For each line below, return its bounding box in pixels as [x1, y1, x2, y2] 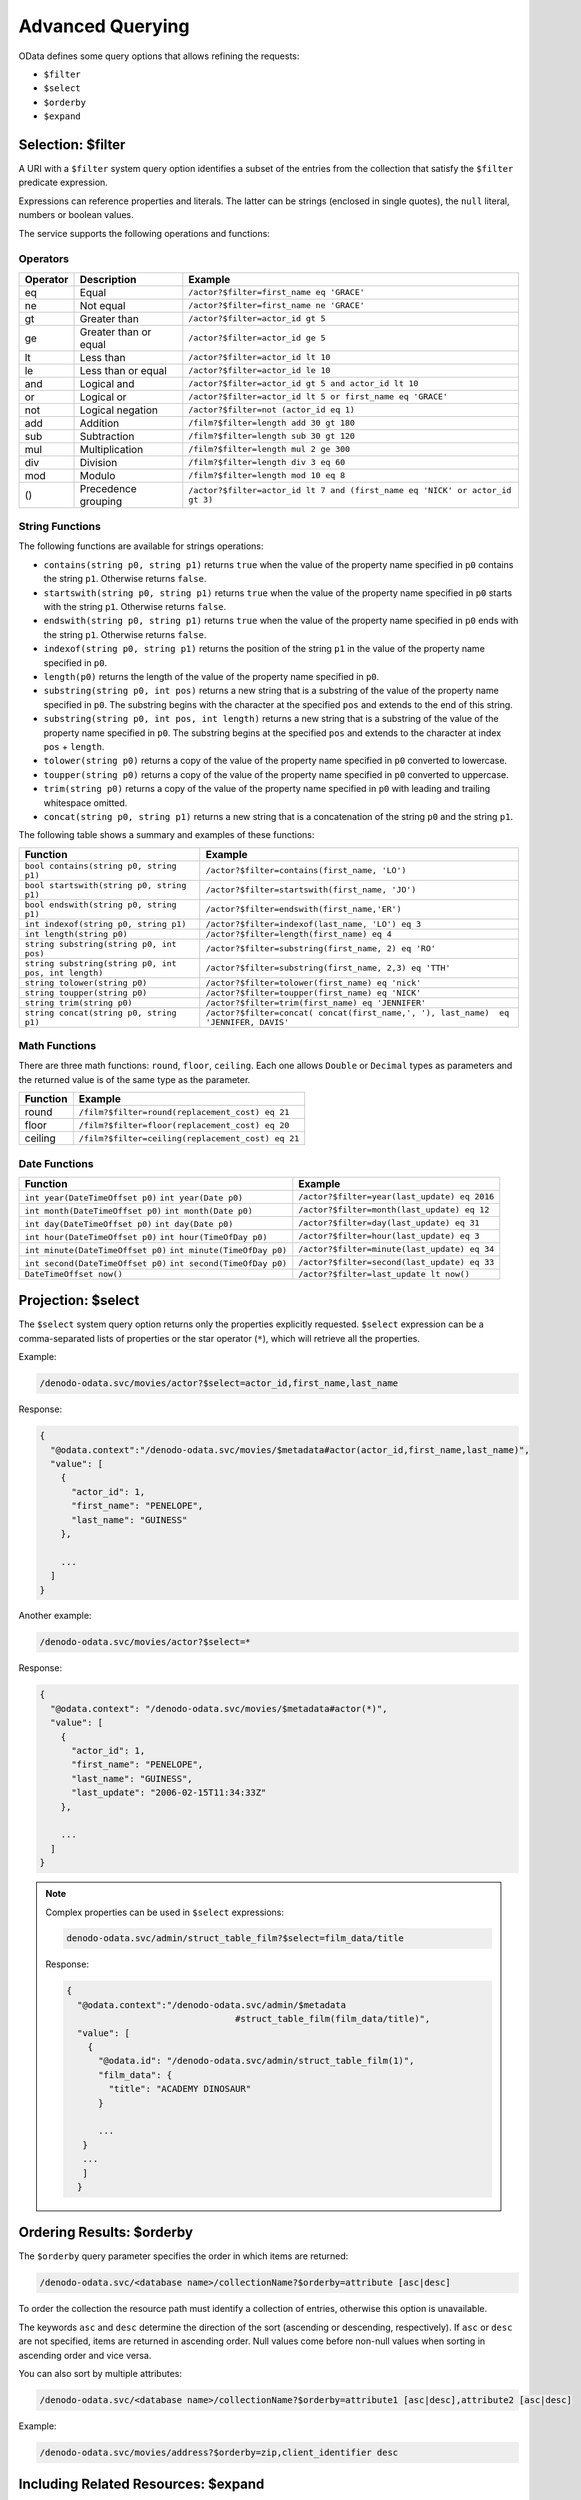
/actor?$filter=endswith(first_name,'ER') [205, 904, 402, 915]
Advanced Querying [18, 15, 190, 37]
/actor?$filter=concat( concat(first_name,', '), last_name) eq [205, 1007, 510, 1018]
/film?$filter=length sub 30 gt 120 [188, 431, 355, 442]
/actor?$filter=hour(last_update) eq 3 [298, 1231, 480, 1242]
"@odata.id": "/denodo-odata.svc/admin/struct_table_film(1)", [98, 2055, 415, 2067]
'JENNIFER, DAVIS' [205, 1016, 290, 1027]
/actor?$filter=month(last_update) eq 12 [298, 1205, 490, 1215]
